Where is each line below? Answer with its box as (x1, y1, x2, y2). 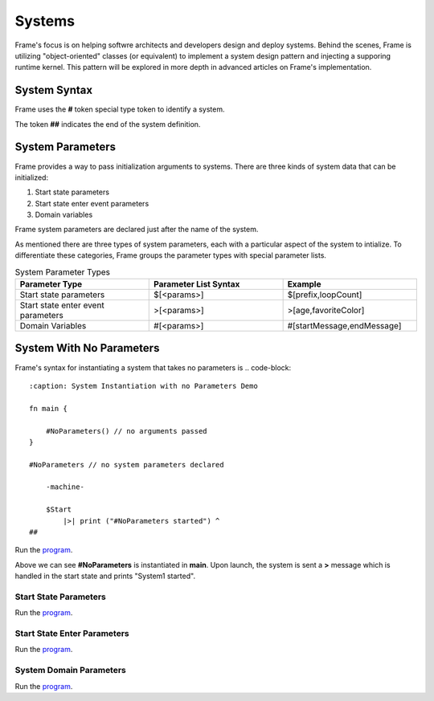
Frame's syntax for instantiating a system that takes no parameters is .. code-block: (14, 362, 292, 373)
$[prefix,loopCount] (287, 289, 362, 300)
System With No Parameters (14, 341, 160, 355)
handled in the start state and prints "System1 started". (14, 571, 196, 581)
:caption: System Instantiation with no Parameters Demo (29, 381, 259, 390)
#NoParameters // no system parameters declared (29, 460, 224, 469)
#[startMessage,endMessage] (287, 320, 402, 332)
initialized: (14, 173, 48, 182)
